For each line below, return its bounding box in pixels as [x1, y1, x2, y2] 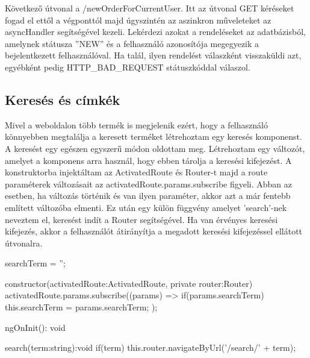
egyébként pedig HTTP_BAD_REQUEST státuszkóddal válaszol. [5, 60, 250, 73]
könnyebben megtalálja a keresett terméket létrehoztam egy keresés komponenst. [5, 130, 302, 143]
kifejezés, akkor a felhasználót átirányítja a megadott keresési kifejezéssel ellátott [5, 225, 303, 237]
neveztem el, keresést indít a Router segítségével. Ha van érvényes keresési [5, 213, 278, 225]
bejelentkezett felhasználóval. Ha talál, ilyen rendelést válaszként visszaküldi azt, [5, 49, 302, 61]
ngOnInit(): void [5, 321, 66, 333]
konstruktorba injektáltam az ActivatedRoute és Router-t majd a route [5, 166, 268, 178]
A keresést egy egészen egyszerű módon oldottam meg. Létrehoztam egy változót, [5, 142, 305, 154]
